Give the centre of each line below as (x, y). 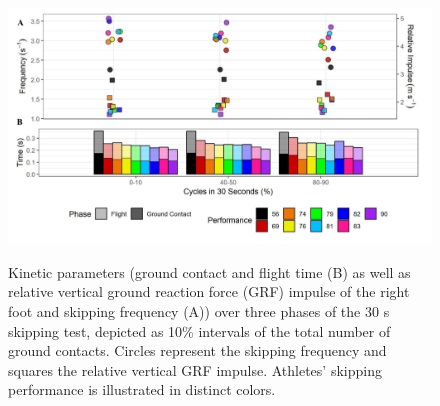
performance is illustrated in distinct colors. (142, 389)
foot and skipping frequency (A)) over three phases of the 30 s (199, 311)
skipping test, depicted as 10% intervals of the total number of (199, 330)
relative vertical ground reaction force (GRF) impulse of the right (209, 291)
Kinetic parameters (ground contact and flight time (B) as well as (209, 271)
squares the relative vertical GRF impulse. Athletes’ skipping (195, 369)
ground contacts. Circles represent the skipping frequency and (197, 350)
